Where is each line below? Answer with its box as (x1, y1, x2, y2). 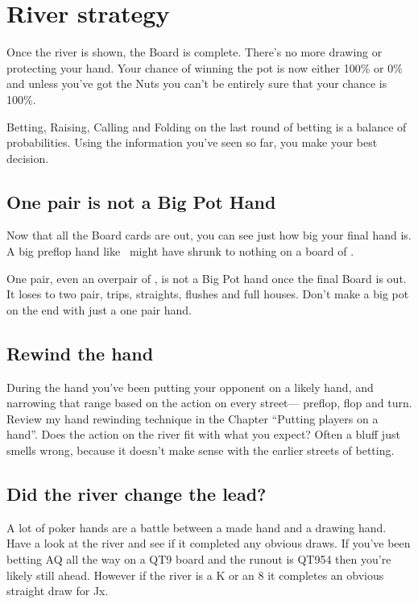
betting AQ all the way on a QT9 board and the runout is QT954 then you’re (6, 551, 391, 568)
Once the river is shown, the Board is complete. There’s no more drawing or (6, 44, 383, 60)
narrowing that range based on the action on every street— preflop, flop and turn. (6, 394, 412, 411)
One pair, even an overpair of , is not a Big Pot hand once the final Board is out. (6, 269, 407, 286)
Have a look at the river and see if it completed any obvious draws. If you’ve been (6, 535, 411, 552)
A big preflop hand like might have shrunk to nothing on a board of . (6, 243, 354, 260)
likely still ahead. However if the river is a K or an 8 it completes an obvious (6, 566, 384, 583)
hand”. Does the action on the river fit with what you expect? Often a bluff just (6, 426, 400, 443)
